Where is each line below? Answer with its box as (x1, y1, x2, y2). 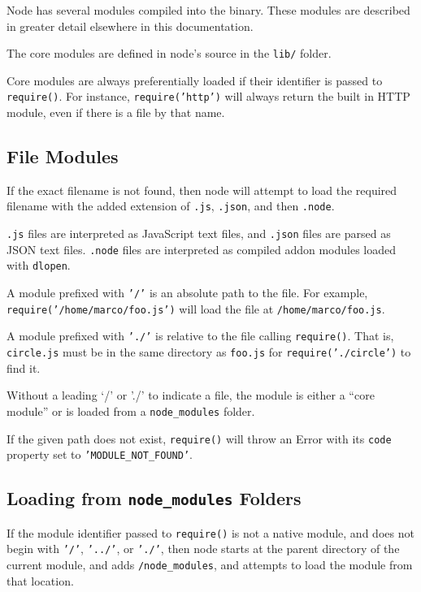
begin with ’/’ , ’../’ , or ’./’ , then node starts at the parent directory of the (7, 540, 400, 557)
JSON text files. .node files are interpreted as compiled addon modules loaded (7, 240, 396, 257)
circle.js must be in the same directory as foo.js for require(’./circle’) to (7, 344, 411, 361)
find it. (7, 359, 41, 376)
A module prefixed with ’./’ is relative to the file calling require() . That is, (7, 327, 394, 344)
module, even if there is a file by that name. (7, 104, 225, 121)
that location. (7, 572, 74, 589)
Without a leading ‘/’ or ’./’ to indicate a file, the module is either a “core (7, 387, 375, 404)
